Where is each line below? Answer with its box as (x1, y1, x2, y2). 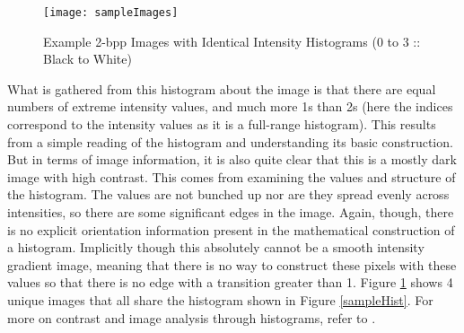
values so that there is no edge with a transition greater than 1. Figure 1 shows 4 (7, 273, 453, 292)
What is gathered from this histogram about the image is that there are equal (7, 79, 436, 98)
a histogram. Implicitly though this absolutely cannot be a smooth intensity (7, 238, 425, 257)
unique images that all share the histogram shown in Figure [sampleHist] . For (7, 290, 433, 309)
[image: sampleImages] (43, 6, 179, 19)
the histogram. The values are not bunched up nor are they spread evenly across (7, 185, 450, 204)
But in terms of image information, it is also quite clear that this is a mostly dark (7, 150, 457, 169)
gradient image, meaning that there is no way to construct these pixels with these (7, 255, 457, 274)
